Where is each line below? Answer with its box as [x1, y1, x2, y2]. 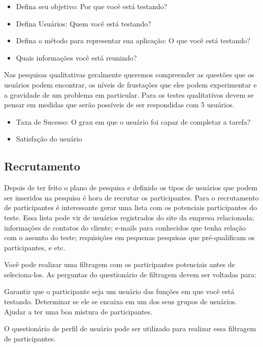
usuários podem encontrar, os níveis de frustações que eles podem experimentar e [4, 79, 257, 90]
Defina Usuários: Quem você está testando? [16, 18, 151, 28]
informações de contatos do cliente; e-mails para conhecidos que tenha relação [4, 222, 246, 233]
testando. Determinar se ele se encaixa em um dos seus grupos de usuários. [4, 296, 237, 307]
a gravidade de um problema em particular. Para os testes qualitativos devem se [4, 89, 254, 100]
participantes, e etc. [4, 242, 65, 252]
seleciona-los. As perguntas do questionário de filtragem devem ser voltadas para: [4, 269, 256, 279]
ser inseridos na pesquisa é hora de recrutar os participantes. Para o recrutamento [4, 192, 259, 203]
